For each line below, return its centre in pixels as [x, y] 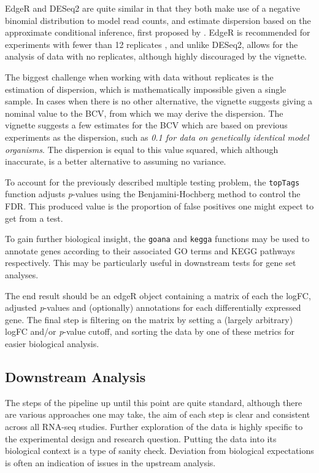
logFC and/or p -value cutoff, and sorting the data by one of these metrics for [150, 331]
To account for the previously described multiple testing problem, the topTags [152, 182]
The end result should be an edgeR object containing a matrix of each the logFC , [158, 295]
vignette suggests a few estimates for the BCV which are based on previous [146, 125]
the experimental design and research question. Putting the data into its [141, 438]
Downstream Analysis [75, 376]
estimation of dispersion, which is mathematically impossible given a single [146, 89]
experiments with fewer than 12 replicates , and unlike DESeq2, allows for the [152, 44]
